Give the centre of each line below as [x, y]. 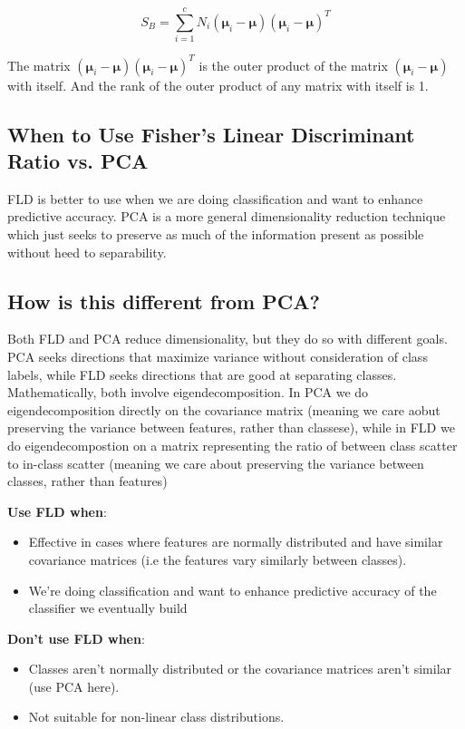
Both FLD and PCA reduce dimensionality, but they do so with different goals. [228, 339]
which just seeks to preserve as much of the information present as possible [216, 234]
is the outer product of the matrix [293, 65]
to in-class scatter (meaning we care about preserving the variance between [216, 463]
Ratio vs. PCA [78, 160]
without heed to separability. [87, 252]
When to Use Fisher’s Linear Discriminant [211, 134]
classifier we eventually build [108, 608]
